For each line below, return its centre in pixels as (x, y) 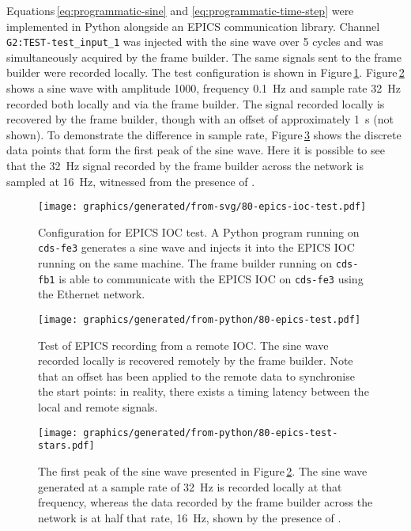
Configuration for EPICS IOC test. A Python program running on (199, 231)
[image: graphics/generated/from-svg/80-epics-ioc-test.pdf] (202, 207)
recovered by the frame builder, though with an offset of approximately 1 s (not (200, 119)
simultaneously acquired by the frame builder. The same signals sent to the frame (204, 57)
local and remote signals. (98, 407)
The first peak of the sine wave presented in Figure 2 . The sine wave (203, 470)
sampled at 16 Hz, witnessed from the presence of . (131, 181)
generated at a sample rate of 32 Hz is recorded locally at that (190, 486)
